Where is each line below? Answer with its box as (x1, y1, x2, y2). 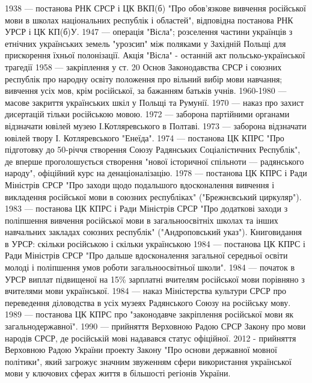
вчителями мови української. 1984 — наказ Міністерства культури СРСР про (5, 284, 286, 297)
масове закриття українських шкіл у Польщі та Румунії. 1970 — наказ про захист (5, 96, 304, 108)
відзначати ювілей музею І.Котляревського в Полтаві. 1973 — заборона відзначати (5, 119, 307, 132)
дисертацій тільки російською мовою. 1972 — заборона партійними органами (5, 108, 290, 120)
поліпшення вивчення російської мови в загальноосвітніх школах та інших (5, 213, 278, 226)
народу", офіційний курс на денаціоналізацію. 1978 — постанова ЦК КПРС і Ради (5, 167, 307, 179)
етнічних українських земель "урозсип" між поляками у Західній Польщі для (5, 37, 286, 49)
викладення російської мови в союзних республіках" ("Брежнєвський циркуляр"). (5, 190, 302, 203)
